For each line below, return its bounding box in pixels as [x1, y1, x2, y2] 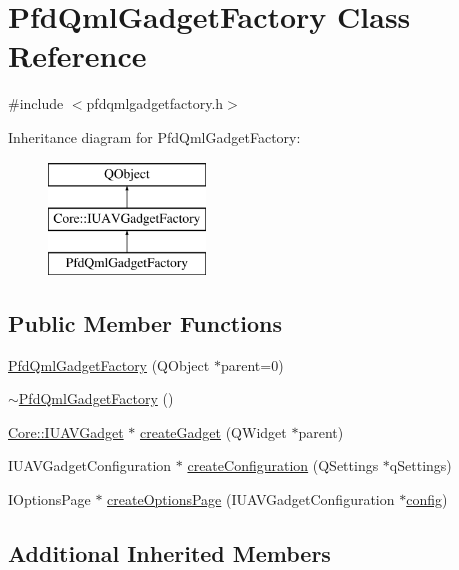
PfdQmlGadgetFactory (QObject [8, 354, 210, 375]
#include [8, 93, 64, 114]
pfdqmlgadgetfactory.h [86, 93, 224, 114]
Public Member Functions [8, 307, 282, 338]
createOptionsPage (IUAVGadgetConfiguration [107, 489, 395, 510]
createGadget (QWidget [139, 421, 287, 442]
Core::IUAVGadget [8, 421, 124, 442]
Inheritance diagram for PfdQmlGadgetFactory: [8, 126, 301, 147]
